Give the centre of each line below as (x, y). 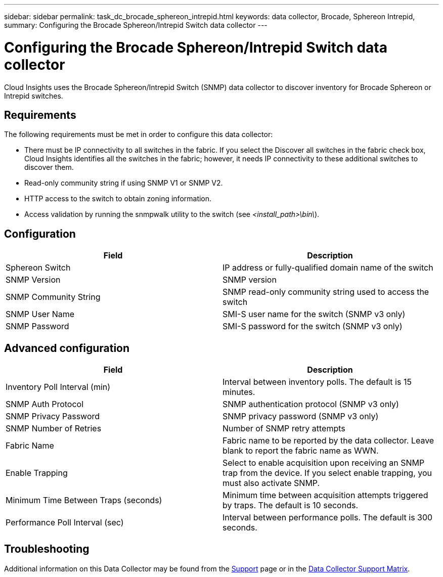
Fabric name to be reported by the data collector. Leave (328, 441)
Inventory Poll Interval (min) (58, 387)
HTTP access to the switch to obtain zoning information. (118, 199)
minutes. (239, 392)
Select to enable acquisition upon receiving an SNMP (324, 463)
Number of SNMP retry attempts (284, 429)
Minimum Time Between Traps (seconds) (84, 500)
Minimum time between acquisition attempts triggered (325, 495)
